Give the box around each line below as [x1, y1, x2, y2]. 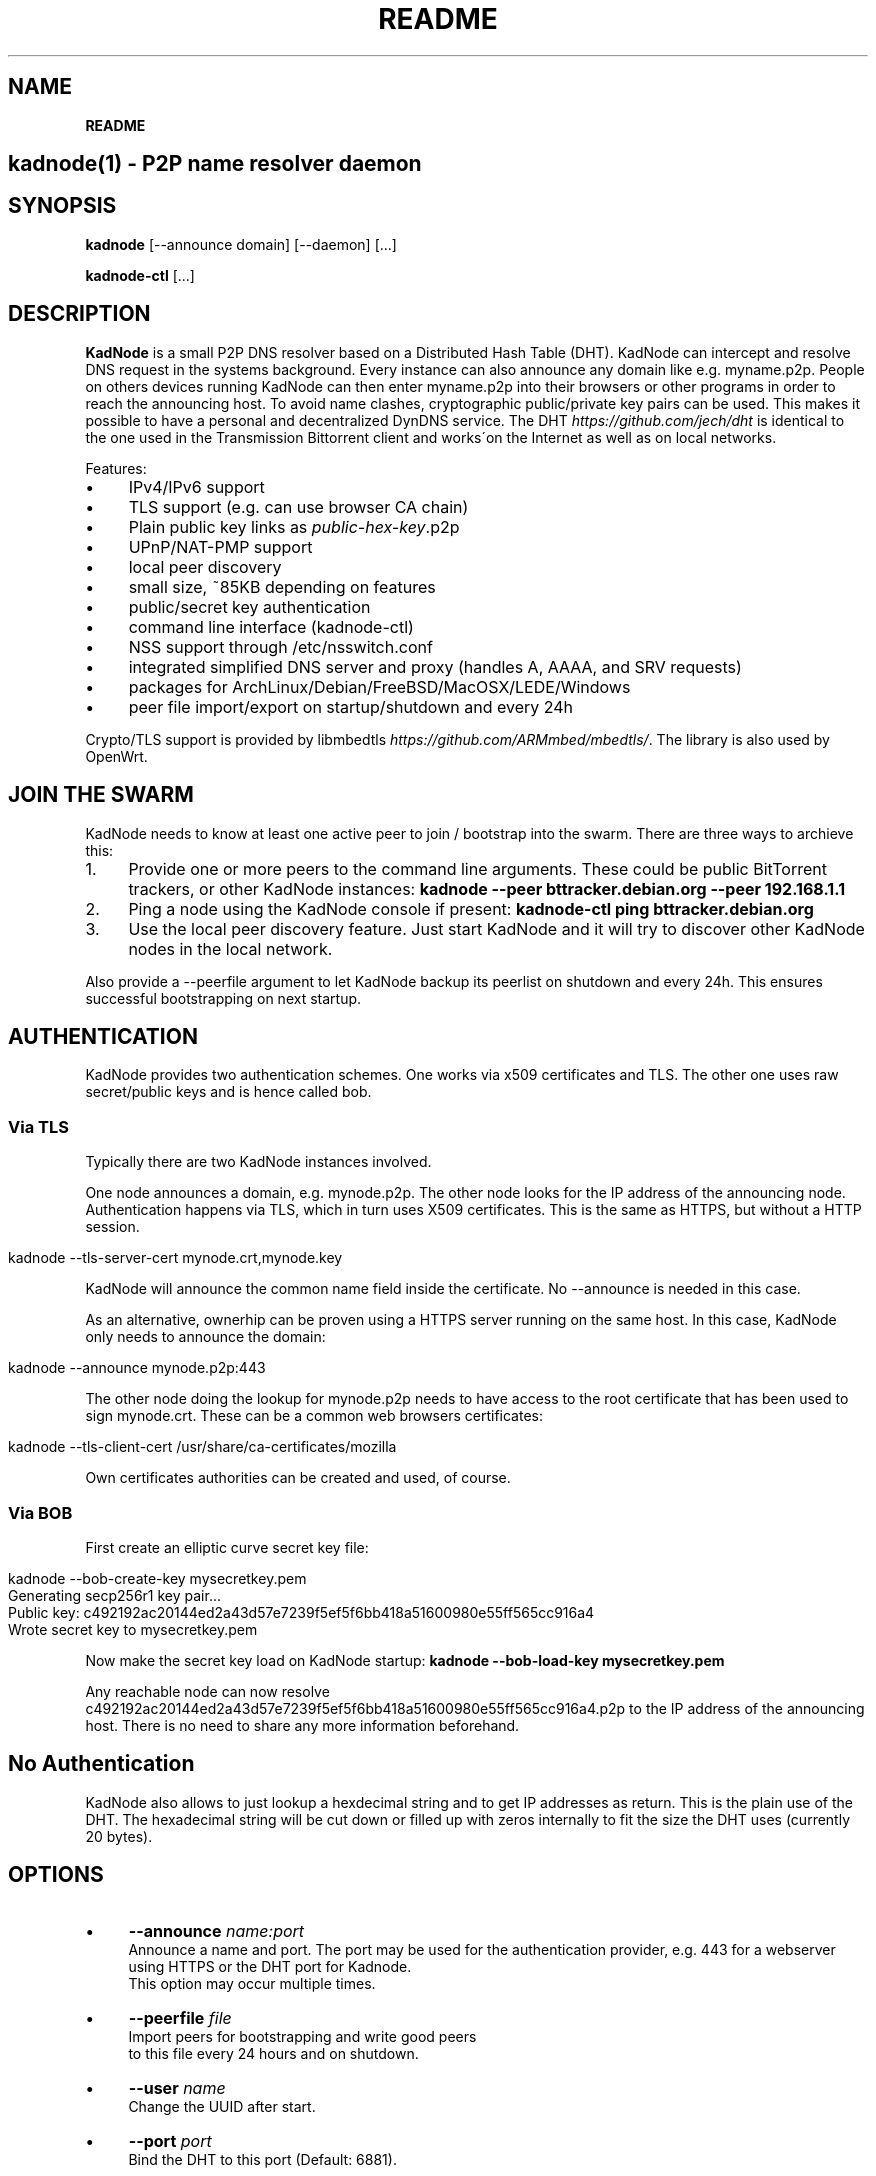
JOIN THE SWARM [8, 782, 194, 808]
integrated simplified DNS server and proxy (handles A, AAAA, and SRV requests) [128, 656, 742, 677]
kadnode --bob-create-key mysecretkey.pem [8, 1569, 307, 1587]
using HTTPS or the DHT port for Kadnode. [128, 1957, 412, 1975]
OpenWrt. [85, 747, 148, 765]
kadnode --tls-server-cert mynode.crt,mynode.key [8, 1249, 343, 1267]
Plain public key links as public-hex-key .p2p [128, 516, 460, 537]
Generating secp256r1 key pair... [8, 1586, 222, 1604]
